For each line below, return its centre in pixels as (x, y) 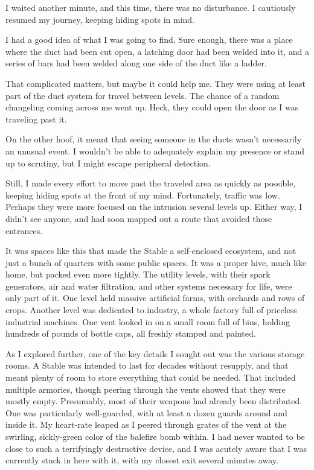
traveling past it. (36, 119)
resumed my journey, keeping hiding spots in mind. (100, 19)
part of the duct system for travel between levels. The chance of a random (143, 95)
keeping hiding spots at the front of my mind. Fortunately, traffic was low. (143, 195)
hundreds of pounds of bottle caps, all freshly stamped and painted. (131, 333)
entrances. (24, 230)
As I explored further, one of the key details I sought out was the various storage (155, 353)
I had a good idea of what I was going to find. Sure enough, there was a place (149, 40)
